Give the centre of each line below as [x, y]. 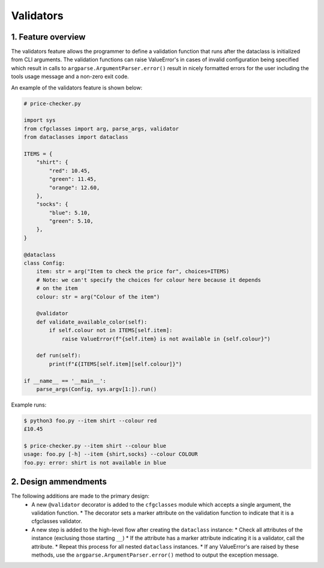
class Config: [44, 263]
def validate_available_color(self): [92, 322]
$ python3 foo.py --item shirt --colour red [90, 421]
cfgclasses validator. [57, 521]
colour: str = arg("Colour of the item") [98, 297]
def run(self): [58, 355]
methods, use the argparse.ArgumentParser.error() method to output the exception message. [155, 555]
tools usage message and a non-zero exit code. [70, 77]
